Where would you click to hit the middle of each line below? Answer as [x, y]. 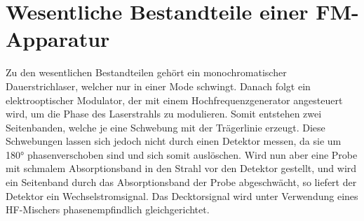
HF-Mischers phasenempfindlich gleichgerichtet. [108, 209]
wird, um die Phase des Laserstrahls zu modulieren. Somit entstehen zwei [164, 114]
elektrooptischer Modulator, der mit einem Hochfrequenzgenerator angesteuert [174, 100]
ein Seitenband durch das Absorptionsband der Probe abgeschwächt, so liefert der [181, 182]
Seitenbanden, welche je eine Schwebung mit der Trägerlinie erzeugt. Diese [166, 127]
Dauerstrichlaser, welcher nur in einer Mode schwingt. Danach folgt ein [158, 86]
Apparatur [58, 39]
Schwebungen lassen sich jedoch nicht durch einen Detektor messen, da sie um [174, 141]
